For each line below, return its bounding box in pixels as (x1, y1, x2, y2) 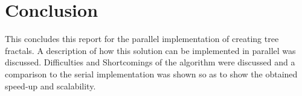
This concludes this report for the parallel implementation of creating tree (5, 32, 279, 45)
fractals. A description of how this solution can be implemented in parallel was (5, 44, 296, 56)
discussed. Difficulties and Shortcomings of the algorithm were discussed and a (5, 56, 295, 68)
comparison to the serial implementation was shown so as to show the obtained (5, 67, 298, 80)
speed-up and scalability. (5, 79, 96, 92)
